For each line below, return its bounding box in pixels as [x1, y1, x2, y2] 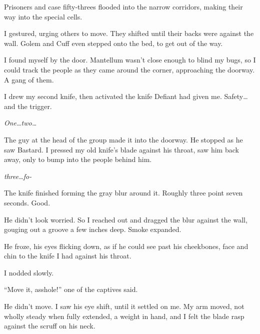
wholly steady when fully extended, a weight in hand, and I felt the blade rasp [4, 310, 244, 321]
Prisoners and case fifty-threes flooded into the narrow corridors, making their [4, 1, 243, 11]
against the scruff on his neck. [4, 320, 95, 331]
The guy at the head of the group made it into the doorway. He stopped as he [4, 134, 243, 144]
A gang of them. [4, 74, 54, 84]
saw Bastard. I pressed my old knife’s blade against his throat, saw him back [4, 144, 239, 154]
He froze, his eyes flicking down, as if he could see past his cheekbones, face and [4, 240, 248, 251]
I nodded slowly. [4, 267, 54, 277]
